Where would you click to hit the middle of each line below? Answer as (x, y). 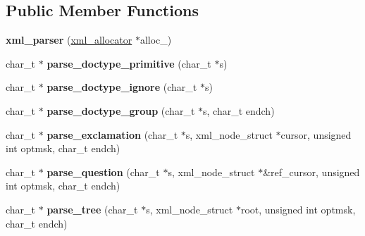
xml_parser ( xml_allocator (69, 40)
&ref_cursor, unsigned (311, 172)
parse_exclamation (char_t (112, 134)
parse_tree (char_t (92, 209)
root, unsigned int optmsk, (298, 209)
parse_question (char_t (103, 172)
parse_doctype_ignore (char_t (122, 87)
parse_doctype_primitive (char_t (129, 63)
